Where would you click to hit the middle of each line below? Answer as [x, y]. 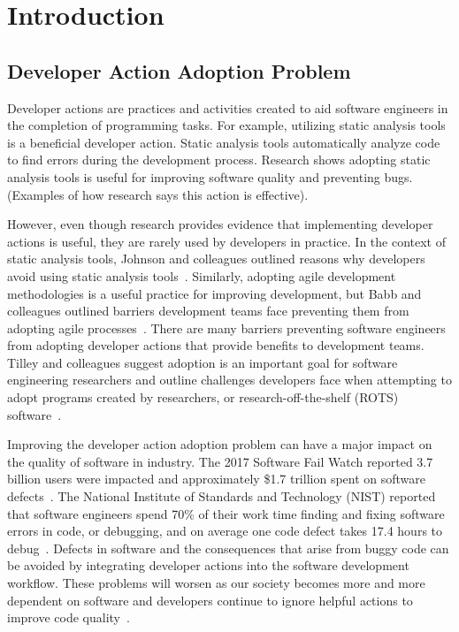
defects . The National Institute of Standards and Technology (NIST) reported [222, 496]
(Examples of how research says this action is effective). [158, 194]
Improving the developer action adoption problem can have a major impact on [220, 444]
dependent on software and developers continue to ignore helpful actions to [210, 600]
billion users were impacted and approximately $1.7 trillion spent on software [217, 479]
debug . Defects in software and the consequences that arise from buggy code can [228, 548]
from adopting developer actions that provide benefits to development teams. [216, 345]
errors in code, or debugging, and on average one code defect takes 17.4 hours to [225, 531]
